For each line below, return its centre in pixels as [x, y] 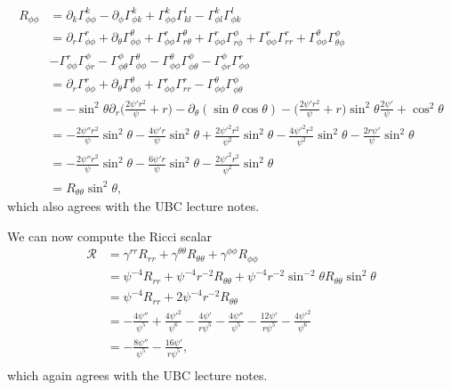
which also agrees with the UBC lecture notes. [133, 206]
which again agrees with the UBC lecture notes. [137, 374]
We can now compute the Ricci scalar [110, 236]
